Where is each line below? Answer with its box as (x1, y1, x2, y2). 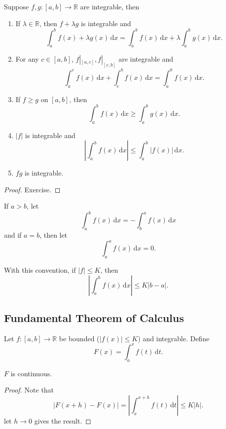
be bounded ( (59, 333, 100, 343)
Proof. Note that (4, 385, 54, 395)
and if (4, 230, 22, 240)
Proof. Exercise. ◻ (4, 184, 61, 194)
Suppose (4, 1, 29, 11)
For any (15, 54, 39, 64)
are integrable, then (80, 1, 140, 11)
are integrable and (118, 54, 174, 64)
